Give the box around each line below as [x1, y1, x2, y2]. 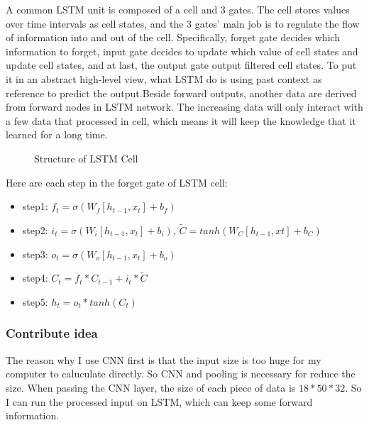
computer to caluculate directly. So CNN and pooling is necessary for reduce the [6, 366, 356, 381]
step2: [22, 222, 48, 237]
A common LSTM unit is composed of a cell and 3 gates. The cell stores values [6, 2, 350, 16]
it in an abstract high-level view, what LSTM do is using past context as [6, 71, 322, 86]
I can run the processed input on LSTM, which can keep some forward [6, 394, 313, 409]
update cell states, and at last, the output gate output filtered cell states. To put [6, 57, 357, 72]
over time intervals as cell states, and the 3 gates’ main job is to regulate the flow [6, 16, 360, 31]
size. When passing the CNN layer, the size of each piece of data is [6, 380, 296, 394]
